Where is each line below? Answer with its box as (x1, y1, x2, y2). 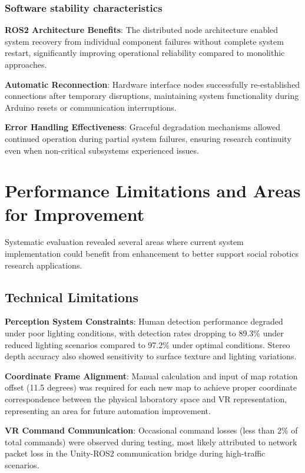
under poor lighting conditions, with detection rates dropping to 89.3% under (5, 327, 284, 339)
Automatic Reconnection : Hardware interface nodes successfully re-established (5, 78, 300, 90)
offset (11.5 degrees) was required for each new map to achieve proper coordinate (5, 381, 297, 393)
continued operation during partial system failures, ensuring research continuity (5, 132, 291, 144)
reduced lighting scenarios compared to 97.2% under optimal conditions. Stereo (5, 338, 290, 350)
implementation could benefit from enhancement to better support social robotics (5, 247, 299, 260)
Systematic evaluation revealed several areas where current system (5, 236, 244, 248)
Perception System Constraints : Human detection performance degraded (5, 315, 283, 328)
